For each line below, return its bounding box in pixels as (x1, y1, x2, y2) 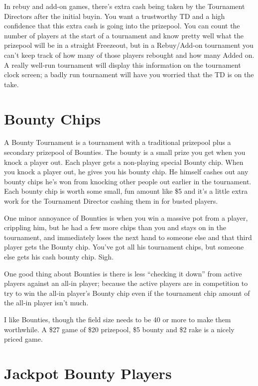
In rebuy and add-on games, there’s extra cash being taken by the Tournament (4, 1, 245, 11)
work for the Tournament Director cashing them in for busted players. (4, 196, 218, 206)
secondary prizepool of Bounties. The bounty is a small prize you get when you (4, 147, 246, 157)
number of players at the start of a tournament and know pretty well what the (4, 30, 244, 40)
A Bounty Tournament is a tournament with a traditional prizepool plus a (4, 137, 231, 147)
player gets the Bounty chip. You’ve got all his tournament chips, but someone (4, 242, 244, 252)
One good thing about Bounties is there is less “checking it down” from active (4, 268, 242, 278)
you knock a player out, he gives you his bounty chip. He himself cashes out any (4, 166, 249, 177)
